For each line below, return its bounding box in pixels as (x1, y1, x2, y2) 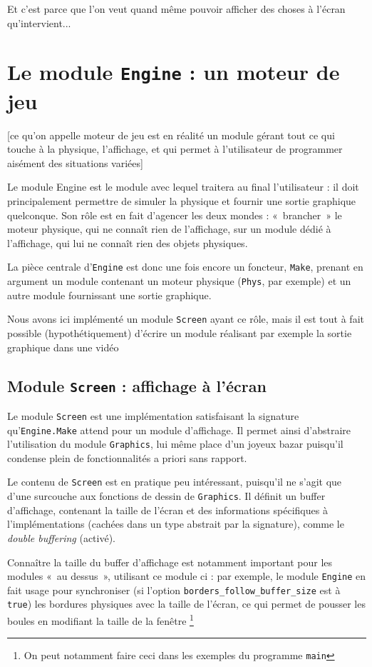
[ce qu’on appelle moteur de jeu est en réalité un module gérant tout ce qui (7, 127, 335, 142)
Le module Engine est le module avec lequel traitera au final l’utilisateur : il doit (7, 179, 359, 194)
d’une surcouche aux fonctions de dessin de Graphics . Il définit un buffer (7, 488, 326, 503)
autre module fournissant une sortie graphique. (7, 287, 212, 302)
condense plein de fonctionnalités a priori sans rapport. (7, 450, 247, 465)
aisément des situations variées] (7, 155, 143, 170)
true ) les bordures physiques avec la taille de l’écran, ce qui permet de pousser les (7, 596, 366, 611)
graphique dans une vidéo (7, 339, 119, 354)
